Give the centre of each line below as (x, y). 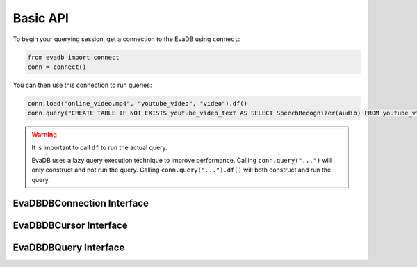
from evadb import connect (73, 57)
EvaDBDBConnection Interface (81, 203)
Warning (44, 135)
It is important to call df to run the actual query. (100, 147)
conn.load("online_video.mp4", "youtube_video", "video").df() (138, 103)
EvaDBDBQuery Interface (69, 247)
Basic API (41, 18)
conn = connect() (57, 67)
